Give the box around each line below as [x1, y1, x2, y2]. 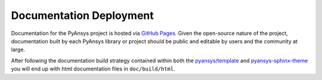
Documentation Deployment [11, 9, 154, 22]
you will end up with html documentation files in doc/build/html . [11, 65, 175, 72]
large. [11, 46, 26, 53]
